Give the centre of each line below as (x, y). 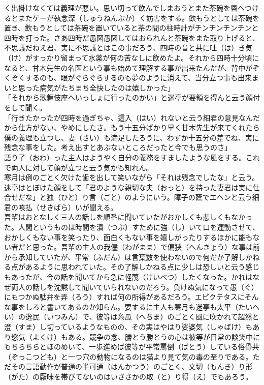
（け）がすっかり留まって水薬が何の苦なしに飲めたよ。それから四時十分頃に (132, 57)
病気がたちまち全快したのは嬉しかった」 (107, 87)
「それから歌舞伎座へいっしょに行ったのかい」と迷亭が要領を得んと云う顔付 (132, 97)
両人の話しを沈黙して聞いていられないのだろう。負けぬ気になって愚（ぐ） (135, 287)
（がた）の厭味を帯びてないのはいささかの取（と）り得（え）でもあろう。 (128, 376)
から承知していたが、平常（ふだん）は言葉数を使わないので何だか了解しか (128, 257)
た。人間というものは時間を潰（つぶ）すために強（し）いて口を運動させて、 (132, 227)
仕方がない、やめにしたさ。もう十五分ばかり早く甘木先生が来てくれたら (139, 127)
